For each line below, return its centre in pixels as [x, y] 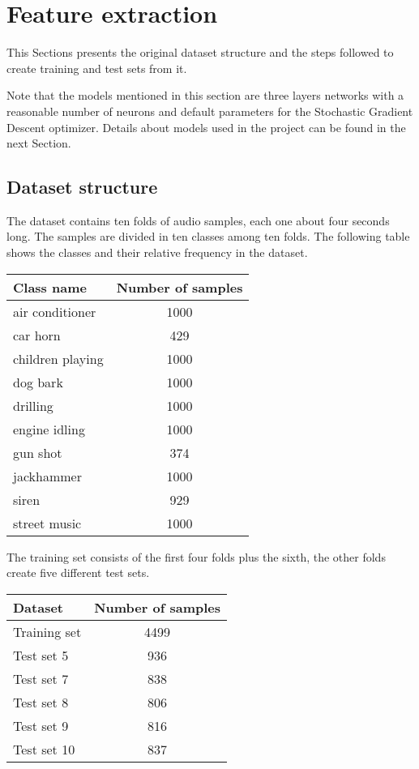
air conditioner [55, 311]
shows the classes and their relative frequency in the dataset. [157, 252]
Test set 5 [41, 655]
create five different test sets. [78, 572]
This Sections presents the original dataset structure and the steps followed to [200, 52]
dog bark [38, 382]
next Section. [39, 143]
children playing [58, 358]
